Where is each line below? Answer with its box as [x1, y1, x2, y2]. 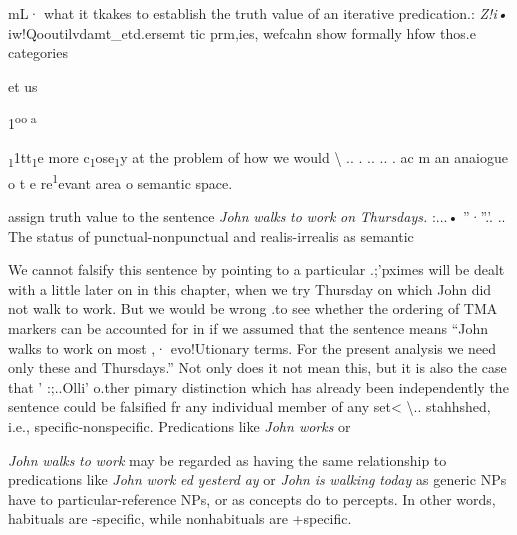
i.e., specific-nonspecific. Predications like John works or [8, 415, 351, 436]
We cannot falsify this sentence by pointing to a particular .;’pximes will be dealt [8, 259, 505, 280]
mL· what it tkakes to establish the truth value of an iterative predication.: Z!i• [8, 3, 508, 23]
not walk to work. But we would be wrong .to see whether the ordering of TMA [8, 298, 498, 319]
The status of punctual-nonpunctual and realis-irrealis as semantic [8, 225, 414, 246]
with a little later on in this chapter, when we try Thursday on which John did [8, 278, 492, 299]
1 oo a [8, 110, 37, 134]
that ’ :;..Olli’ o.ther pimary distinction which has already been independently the [8, 376, 509, 397]
